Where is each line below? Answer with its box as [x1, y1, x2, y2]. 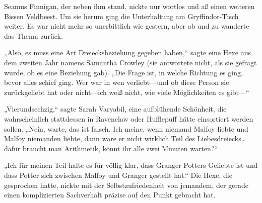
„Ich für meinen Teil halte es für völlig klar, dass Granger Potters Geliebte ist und [4, 160, 258, 170]
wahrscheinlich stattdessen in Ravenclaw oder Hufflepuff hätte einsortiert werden [4, 113, 253, 124]
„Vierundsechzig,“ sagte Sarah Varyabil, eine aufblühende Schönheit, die [4, 104, 227, 114]
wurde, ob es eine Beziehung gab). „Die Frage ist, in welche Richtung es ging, [4, 67, 243, 77]
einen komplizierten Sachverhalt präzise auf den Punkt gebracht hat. [4, 189, 216, 200]
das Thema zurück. [4, 30, 63, 41]
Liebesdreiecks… [197, 133, 246, 144]
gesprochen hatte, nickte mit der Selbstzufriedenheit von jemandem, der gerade [4, 179, 248, 190]
